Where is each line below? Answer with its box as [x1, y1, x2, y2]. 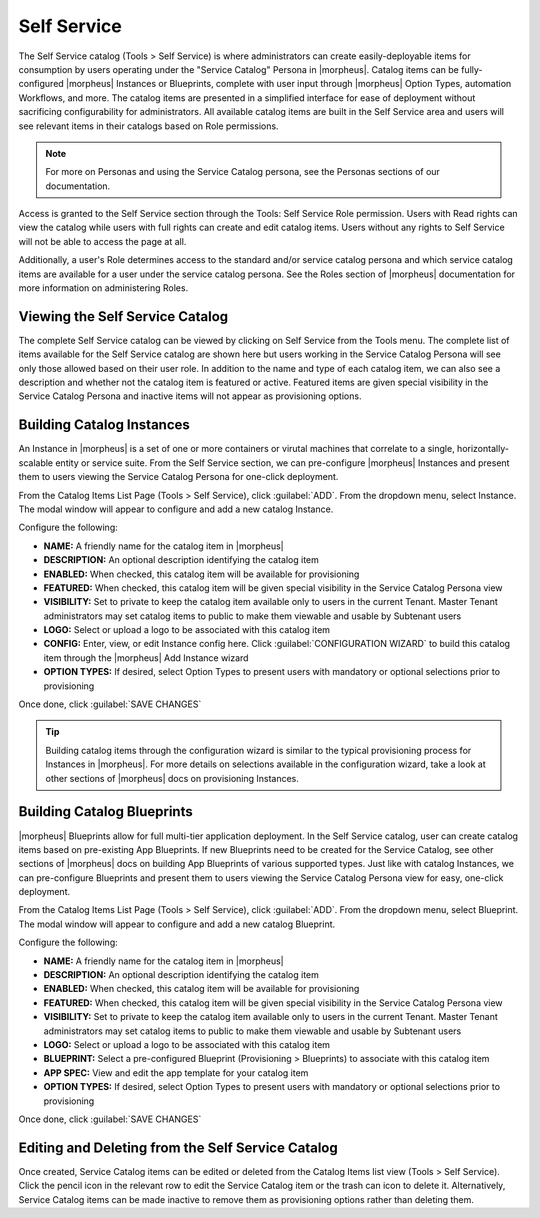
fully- [460, 63, 483, 75]
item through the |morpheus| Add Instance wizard [43, 651, 249, 664]
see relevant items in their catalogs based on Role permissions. [18, 120, 279, 132]
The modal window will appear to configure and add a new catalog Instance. [18, 503, 334, 515]
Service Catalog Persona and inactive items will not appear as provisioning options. [18, 390, 362, 402]
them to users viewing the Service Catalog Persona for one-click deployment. [18, 471, 339, 483]
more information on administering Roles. [18, 282, 189, 294]
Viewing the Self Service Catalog [18, 308, 229, 325]
